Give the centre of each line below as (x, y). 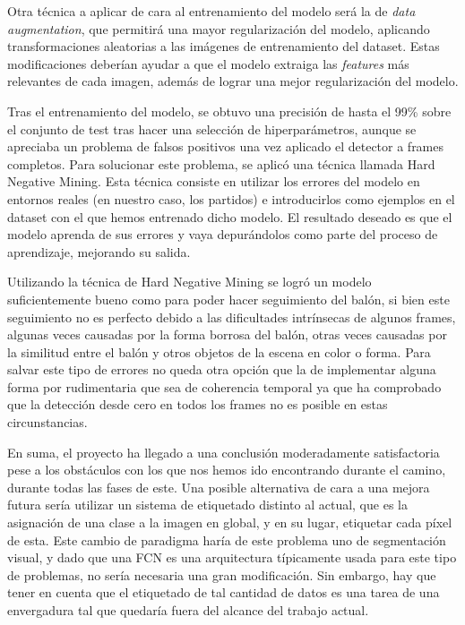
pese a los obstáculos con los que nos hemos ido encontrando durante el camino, (227, 470)
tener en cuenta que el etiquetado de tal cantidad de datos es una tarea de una (224, 592)
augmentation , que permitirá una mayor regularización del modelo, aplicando (219, 28)
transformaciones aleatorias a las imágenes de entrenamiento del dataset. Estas (224, 46)
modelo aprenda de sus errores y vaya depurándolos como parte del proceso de (223, 234)
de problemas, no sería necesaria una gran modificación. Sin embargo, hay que (222, 574)
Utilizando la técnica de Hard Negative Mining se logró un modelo (189, 282)
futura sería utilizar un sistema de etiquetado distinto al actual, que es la (207, 505)
